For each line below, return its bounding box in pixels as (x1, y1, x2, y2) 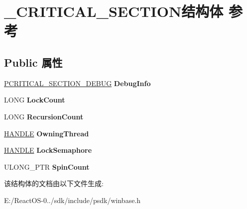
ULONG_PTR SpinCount (4, 161, 90, 172)
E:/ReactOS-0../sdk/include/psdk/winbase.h (4, 195, 141, 205)
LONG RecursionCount (4, 111, 84, 121)
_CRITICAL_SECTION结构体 (4, 1, 224, 21)
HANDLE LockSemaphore (4, 145, 92, 155)
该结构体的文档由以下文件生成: (4, 178, 104, 189)
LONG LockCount (4, 95, 65, 105)
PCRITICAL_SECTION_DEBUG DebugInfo (4, 78, 151, 88)
